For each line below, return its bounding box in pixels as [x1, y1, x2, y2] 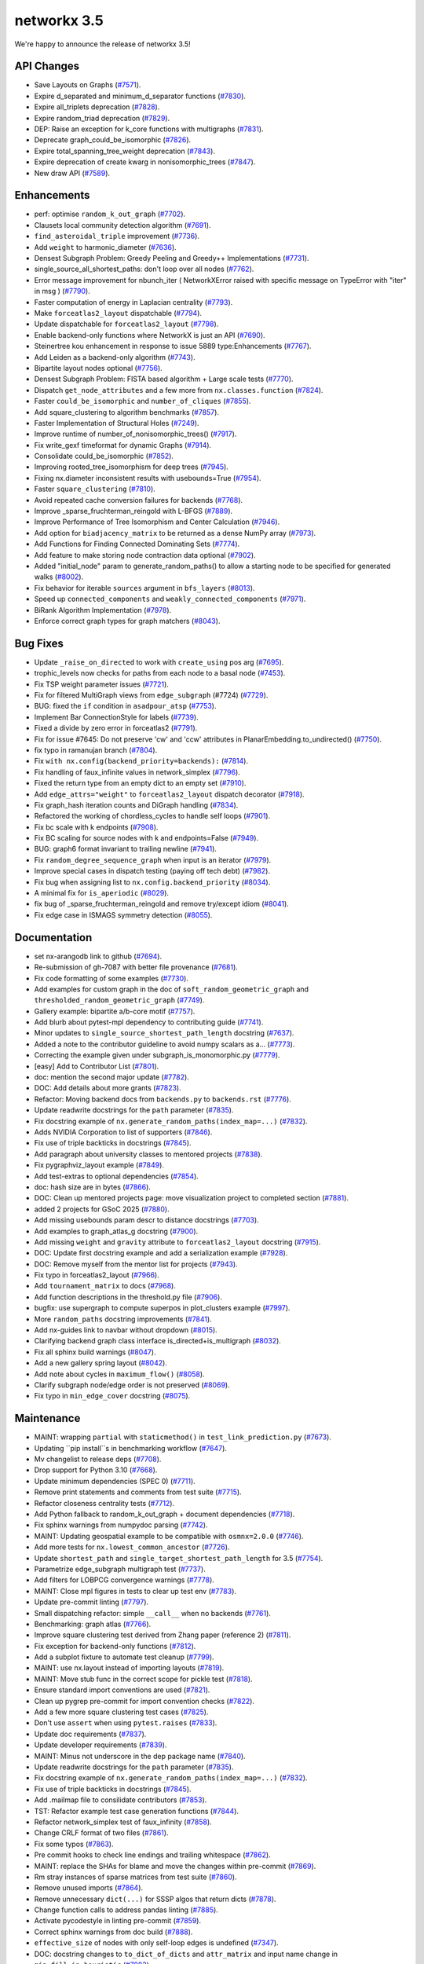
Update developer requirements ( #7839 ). [34, 1740, 167, 1750]
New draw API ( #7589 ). [34, 168, 110, 178]
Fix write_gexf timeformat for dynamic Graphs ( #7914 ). [34, 440, 212, 449]
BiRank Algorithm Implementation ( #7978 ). [34, 605, 172, 614]
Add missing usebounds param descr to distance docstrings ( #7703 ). [34, 1215, 259, 1225]
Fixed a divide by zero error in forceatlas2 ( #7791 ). [34, 724, 198, 733]
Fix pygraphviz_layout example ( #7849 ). [34, 1160, 165, 1170]
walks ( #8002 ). [34, 572, 84, 581]
